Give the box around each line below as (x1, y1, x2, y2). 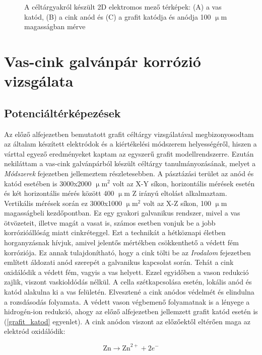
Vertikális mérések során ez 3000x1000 (4, 197, 122, 208)
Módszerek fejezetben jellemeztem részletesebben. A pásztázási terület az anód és (4, 168, 254, 178)
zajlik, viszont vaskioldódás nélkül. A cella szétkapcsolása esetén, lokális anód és (4, 276, 252, 287)
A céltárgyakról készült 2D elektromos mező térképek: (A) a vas (24, 2, 222, 12)
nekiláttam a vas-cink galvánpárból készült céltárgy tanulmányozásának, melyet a (4, 158, 256, 169)
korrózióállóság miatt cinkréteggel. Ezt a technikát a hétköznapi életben (4, 227, 226, 238)
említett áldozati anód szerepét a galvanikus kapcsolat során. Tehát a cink (4, 257, 234, 267)
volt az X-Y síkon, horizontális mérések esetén (112, 178, 255, 188)
